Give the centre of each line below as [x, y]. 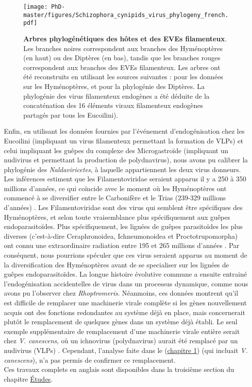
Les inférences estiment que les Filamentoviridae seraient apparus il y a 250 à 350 [125, 179]
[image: [36, 7]
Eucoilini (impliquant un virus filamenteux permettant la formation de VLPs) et [124, 140]
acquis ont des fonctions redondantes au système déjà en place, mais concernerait [125, 312]
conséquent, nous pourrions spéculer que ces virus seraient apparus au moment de [126, 255]
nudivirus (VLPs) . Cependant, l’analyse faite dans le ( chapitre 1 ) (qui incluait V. [126, 350]
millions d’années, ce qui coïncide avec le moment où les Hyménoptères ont [115, 188]
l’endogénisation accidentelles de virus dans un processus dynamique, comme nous [126, 283]
